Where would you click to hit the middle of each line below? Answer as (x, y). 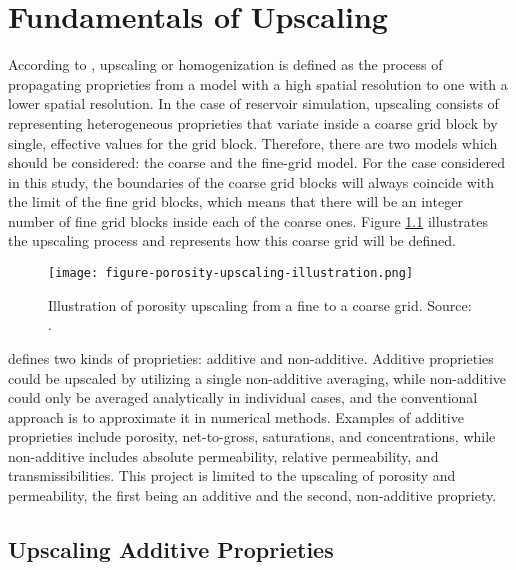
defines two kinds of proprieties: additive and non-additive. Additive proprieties (251, 357)
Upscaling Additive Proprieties (171, 549)
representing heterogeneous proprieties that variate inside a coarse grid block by (253, 122)
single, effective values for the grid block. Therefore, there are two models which (253, 142)
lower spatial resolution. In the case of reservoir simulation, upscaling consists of (253, 103)
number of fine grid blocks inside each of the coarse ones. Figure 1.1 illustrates (248, 220)
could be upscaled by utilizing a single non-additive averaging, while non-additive (257, 377)
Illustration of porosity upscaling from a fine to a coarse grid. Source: (260, 304)
